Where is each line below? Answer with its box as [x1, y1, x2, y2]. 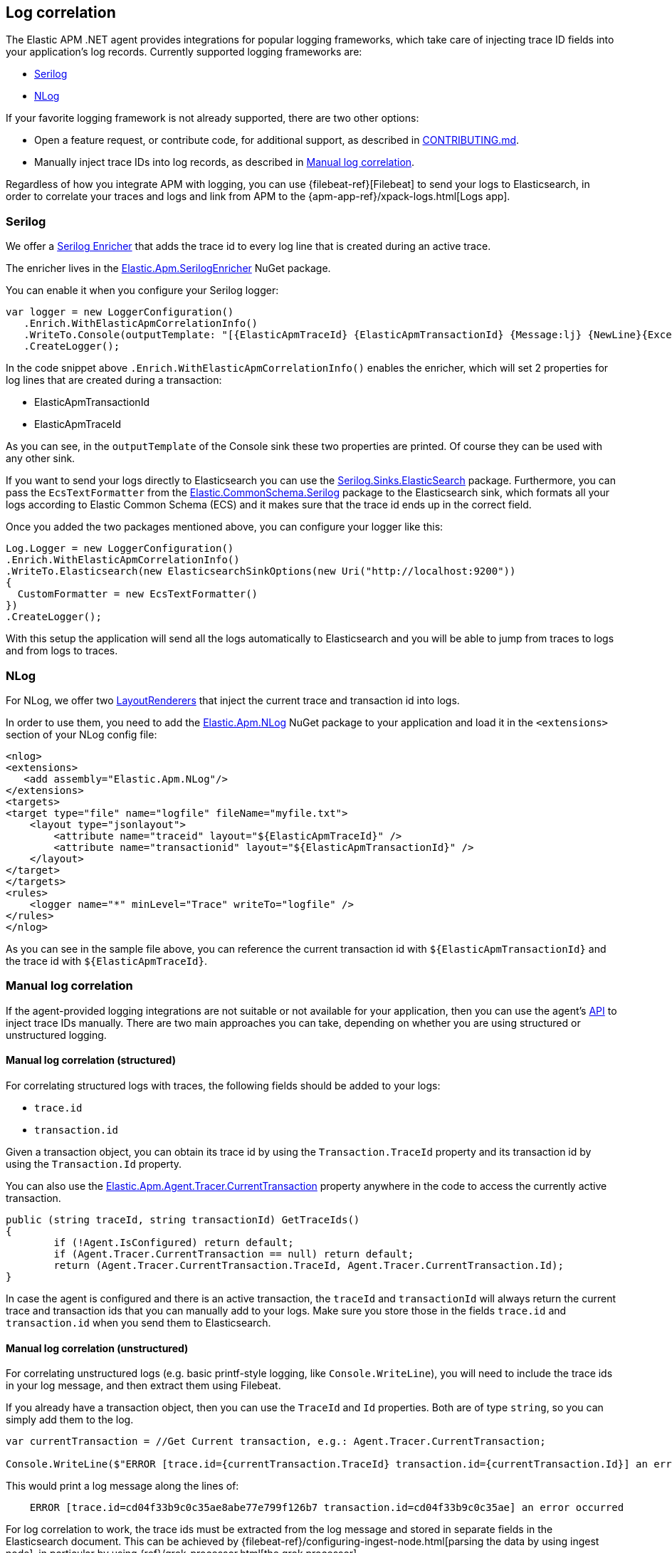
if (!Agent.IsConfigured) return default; [53, 1236, 294, 1248]
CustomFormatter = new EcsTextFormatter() [17, 588, 258, 600]
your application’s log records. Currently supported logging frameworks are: [6, 46, 362, 58]
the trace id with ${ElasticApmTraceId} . [6, 954, 207, 967]
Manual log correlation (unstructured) [6, 1342, 189, 1354]
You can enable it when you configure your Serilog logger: [6, 284, 279, 297]
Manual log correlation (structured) [6, 1054, 176, 1067]
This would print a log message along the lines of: [6, 1480, 239, 1492]
